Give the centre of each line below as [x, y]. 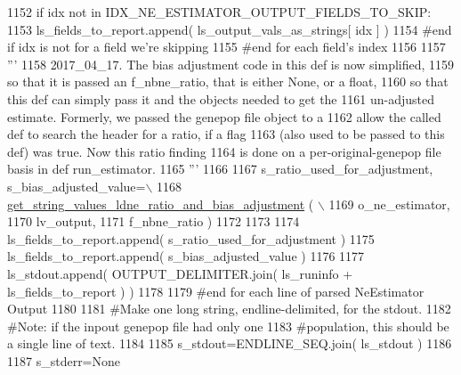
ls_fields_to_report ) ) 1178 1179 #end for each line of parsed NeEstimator [216, 291]
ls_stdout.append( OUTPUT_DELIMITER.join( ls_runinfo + [180, 273]
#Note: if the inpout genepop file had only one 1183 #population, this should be [228, 326]
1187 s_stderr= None [64, 360]
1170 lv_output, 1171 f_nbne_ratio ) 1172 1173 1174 [154, 221]
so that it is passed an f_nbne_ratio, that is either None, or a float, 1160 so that [228, 82]
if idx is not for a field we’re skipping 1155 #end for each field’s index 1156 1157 [226, 47]
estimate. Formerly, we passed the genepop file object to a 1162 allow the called [224, 116]
